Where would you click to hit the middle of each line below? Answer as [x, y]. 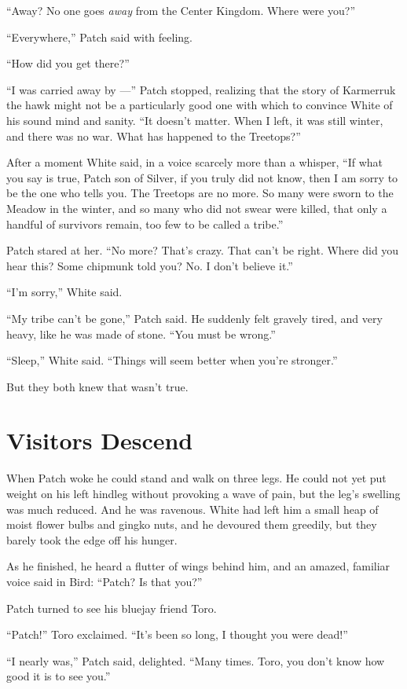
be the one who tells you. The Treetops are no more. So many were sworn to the [200, 193]
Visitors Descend [100, 440]
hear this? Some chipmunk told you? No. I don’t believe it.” [150, 265]
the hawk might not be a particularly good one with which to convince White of [200, 105]
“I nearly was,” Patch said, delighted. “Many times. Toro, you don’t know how [196, 660]
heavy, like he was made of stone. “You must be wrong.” [141, 334]
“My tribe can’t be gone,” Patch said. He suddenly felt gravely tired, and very [194, 318]
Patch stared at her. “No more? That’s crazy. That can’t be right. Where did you [203, 250]
